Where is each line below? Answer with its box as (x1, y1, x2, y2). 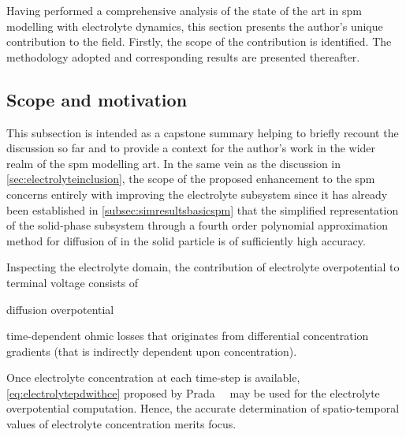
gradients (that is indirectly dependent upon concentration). (6, 342, 297, 359)
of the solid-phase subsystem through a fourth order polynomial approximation (6, 217, 389, 233)
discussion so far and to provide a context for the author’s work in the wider (6, 140, 376, 156)
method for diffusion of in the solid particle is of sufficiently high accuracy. (6, 232, 366, 248)
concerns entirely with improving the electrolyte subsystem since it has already (6, 185, 388, 202)
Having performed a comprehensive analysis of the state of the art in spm (6, 2, 362, 18)
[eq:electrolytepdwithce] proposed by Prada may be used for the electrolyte (6, 384, 380, 401)
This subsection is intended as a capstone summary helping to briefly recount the (6, 124, 399, 140)
